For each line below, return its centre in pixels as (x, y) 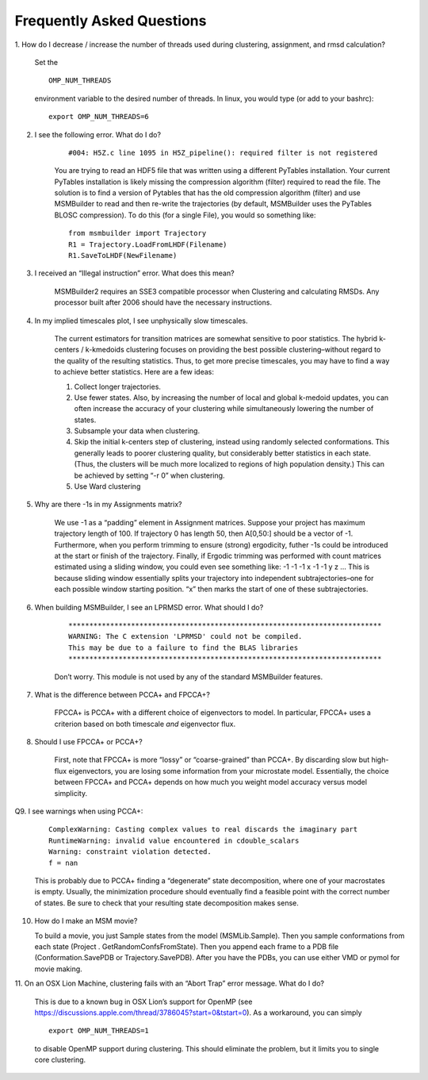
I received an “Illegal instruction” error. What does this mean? (134, 273)
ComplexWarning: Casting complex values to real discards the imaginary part (203, 830)
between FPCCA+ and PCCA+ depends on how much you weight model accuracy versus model (211, 782)
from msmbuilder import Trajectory (138, 233)
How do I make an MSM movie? (86, 921)
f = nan (63, 863)
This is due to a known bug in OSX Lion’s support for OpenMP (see (143, 1001)
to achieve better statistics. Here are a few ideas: (134, 372)
